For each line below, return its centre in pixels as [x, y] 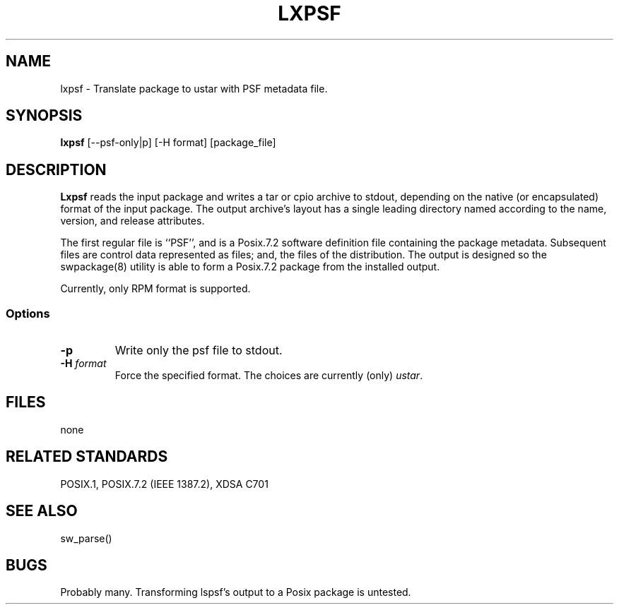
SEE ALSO [42, 511]
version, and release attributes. [132, 221]
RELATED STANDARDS [87, 457]
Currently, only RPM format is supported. [155, 289]
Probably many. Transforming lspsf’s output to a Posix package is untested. [236, 592]
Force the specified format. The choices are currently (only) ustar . [269, 376]
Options [28, 313]
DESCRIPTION [56, 169]
